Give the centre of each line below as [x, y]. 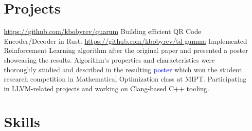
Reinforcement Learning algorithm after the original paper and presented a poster [126, 50]
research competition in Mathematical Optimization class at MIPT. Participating [125, 79]
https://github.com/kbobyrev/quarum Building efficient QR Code [103, 31]
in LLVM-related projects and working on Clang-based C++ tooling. [107, 88]
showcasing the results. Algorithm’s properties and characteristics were [109, 59]
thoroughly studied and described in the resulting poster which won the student [123, 69]
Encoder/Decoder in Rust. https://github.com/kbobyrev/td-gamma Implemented [126, 41]
